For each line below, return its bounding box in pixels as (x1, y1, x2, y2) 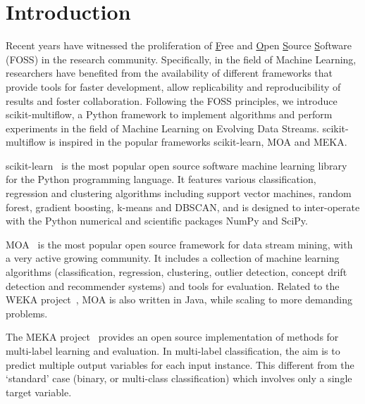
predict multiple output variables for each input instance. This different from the (6, 357, 354, 372)
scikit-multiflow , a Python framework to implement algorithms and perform (6, 107, 333, 122)
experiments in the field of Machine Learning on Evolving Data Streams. (6, 120, 319, 135)
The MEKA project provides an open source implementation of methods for (6, 329, 339, 344)
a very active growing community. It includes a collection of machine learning (6, 251, 340, 265)
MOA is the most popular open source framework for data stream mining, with (6, 236, 353, 251)
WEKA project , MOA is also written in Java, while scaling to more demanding (6, 292, 352, 307)
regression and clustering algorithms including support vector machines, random (6, 186, 352, 201)
